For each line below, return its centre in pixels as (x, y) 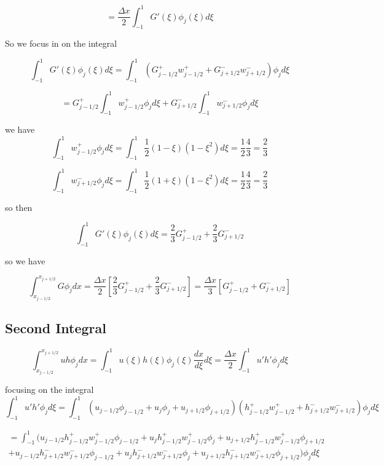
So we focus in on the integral (61, 43)
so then (19, 207)
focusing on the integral (49, 389)
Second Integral (56, 328)
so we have (25, 260)
